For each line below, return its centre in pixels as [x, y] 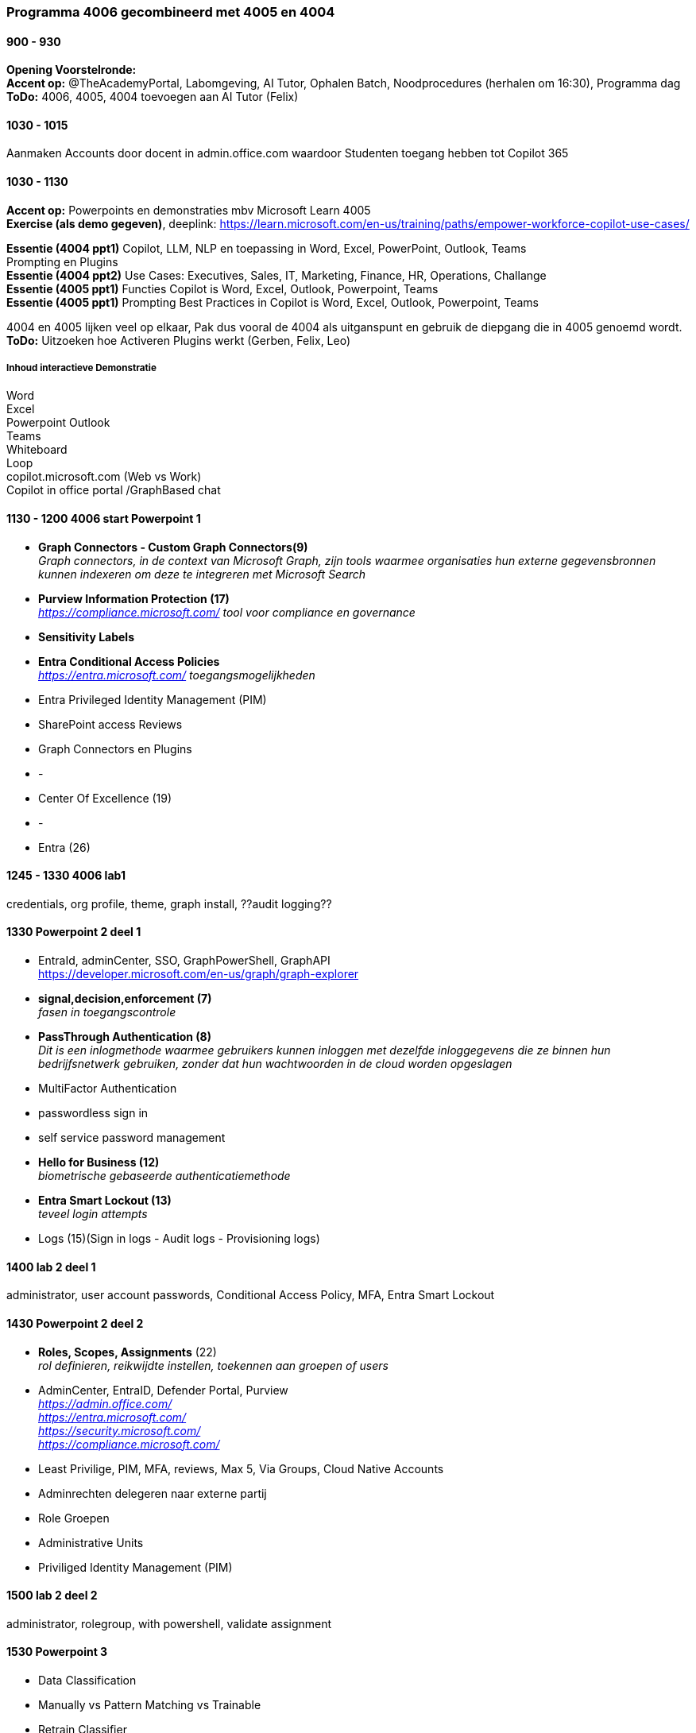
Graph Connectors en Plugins [115, 749]
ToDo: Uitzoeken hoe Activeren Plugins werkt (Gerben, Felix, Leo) [179, 340]
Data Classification [87, 1680]
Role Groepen [74, 1518]
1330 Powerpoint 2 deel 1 [74, 932]
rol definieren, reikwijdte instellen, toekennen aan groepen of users [213, 1365]
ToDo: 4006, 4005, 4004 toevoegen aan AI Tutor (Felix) [153, 97]
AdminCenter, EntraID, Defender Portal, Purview [163, 1390]
